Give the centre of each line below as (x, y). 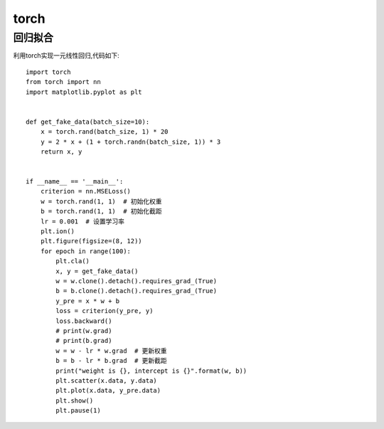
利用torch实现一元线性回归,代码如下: (66, 55)
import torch (48, 72)
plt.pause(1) (78, 411)
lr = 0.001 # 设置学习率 (82, 221)
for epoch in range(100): (86, 251)
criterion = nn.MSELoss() (86, 191)
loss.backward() (84, 321)
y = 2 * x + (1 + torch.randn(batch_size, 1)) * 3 (130, 142)
